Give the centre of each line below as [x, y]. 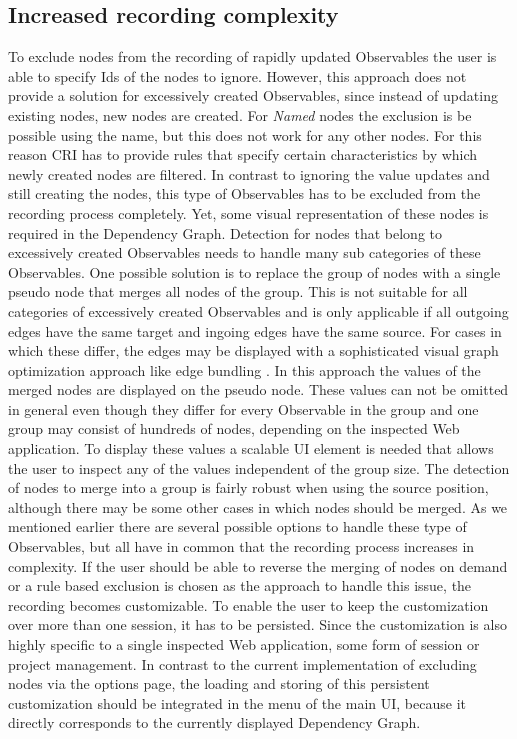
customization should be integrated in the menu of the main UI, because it [237, 702]
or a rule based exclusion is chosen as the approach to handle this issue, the [240, 585]
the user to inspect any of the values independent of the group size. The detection [259, 467]
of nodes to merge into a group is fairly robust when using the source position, [248, 487]
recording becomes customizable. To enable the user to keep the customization [248, 604]
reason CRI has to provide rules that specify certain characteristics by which [243, 154]
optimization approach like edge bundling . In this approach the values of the [244, 369]
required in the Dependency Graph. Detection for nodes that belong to [225, 232]
